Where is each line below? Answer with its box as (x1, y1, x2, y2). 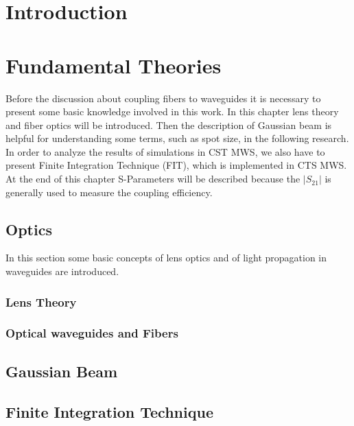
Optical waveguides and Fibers (5, 324, 178, 342)
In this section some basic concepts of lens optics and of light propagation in (5, 250, 327, 265)
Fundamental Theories (5, 51, 222, 79)
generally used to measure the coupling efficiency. (5, 185, 213, 199)
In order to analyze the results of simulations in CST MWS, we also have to (5, 144, 325, 158)
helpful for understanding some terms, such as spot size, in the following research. (5, 131, 349, 145)
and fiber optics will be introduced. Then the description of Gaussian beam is (5, 117, 332, 132)
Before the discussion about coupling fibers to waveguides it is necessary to (5, 91, 321, 105)
